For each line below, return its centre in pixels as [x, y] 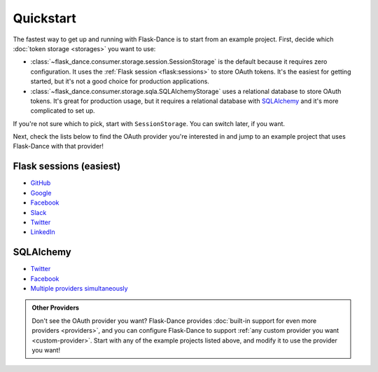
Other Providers [56, 308]
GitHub [41, 183]
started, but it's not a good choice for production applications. [120, 81]
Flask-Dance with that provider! [58, 146]
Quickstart [45, 18]
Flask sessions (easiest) [67, 166]
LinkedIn [43, 232]
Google [41, 193]
